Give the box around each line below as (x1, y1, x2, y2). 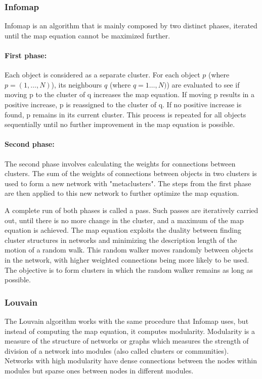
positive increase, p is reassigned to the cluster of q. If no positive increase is (5, 99, 242, 109)
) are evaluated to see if (166, 79, 240, 90)
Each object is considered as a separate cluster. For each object (5, 69, 200, 80)
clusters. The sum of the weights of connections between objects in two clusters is (5, 168, 257, 179)
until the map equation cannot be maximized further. (5, 30, 170, 40)
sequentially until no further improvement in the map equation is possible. (5, 119, 235, 130)
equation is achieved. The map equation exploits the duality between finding (5, 225, 242, 235)
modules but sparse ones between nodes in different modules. (5, 365, 194, 375)
